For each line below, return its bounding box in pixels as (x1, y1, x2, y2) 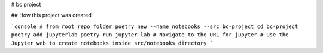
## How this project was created (11, 12, 92, 19)
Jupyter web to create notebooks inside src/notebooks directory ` (11, 39, 214, 46)
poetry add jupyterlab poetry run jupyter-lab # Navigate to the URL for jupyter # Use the (11, 32, 289, 38)
